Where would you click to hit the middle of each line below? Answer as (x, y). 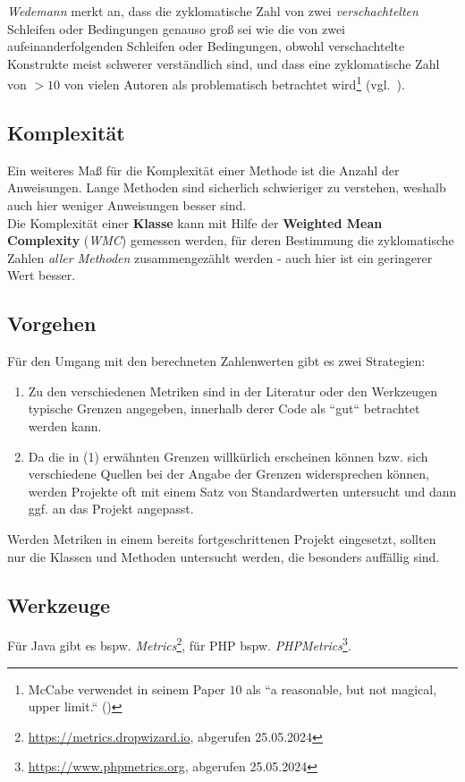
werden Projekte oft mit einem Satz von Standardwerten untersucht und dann (242, 491)
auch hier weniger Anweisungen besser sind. (127, 205)
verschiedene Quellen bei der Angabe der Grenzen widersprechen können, (228, 474)
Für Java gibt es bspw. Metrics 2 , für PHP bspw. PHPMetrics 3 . (179, 644)
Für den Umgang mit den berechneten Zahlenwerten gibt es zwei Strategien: (216, 361)
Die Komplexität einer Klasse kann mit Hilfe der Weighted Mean (195, 222)
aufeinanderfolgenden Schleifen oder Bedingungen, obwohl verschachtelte (206, 46)
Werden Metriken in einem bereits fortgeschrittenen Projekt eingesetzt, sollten (222, 538)
